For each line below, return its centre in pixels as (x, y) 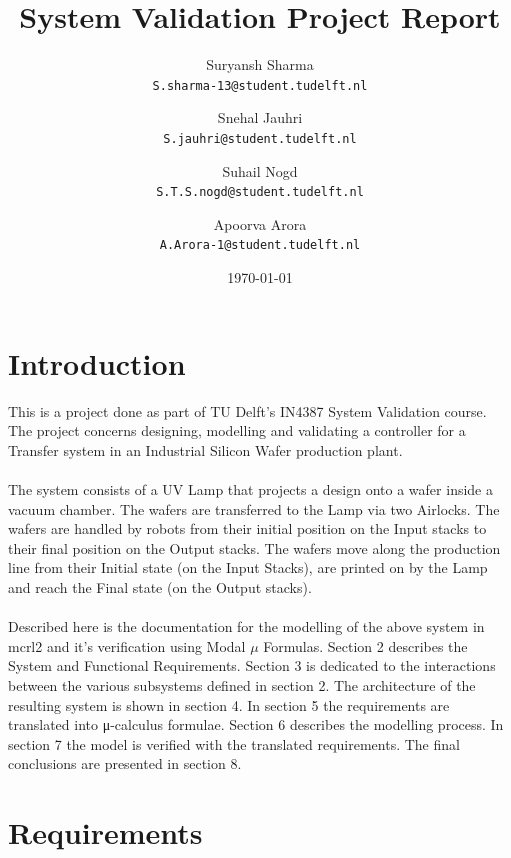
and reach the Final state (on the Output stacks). (160, 587)
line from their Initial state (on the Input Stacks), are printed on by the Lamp (248, 567)
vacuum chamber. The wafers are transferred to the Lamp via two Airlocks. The (254, 508)
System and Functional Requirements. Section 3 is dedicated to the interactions (252, 665)
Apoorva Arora (260, 223)
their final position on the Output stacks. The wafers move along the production (254, 547)
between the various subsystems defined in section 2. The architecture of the (242, 684)
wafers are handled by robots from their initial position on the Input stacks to (247, 528)
